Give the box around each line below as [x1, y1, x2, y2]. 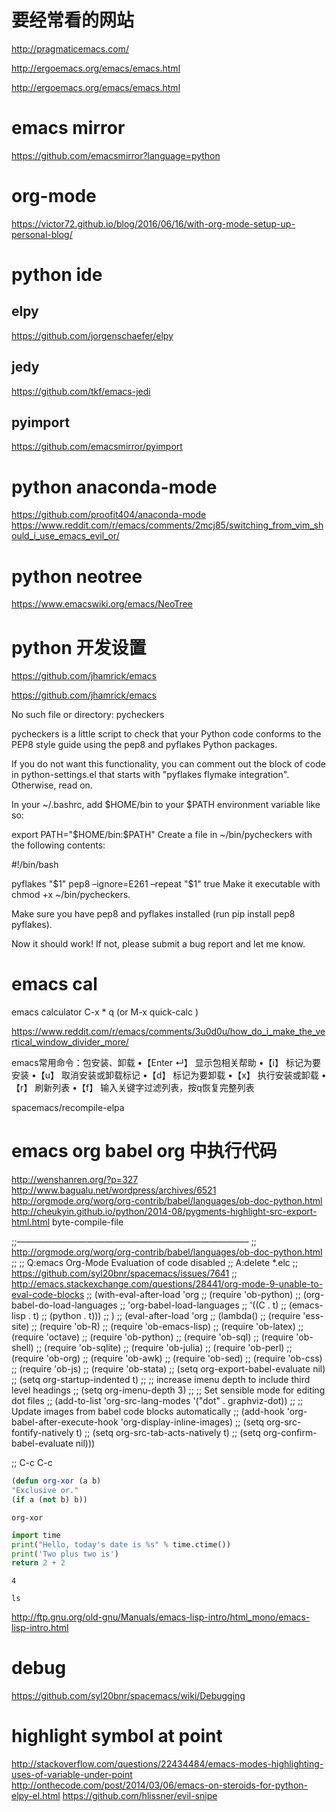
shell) [11, 1342, 34, 1354]
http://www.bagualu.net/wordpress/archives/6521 [11, 1184, 217, 1196]
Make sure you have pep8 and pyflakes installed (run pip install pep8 [11, 908, 296, 920]
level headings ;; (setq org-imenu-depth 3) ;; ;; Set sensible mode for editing [11, 1384, 326, 1396]
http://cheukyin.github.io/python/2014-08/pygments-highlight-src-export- [11, 1206, 318, 1218]
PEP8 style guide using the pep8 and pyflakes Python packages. [11, 739, 278, 751]
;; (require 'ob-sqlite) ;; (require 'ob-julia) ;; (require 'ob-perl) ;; [35, 1342, 293, 1354]
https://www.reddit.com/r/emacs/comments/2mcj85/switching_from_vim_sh [11, 519, 324, 531]
